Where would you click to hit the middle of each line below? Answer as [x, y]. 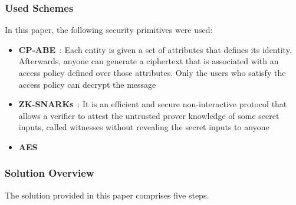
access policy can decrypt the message [87, 84]
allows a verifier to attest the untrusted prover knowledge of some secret [149, 115]
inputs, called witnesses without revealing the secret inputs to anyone [144, 127]
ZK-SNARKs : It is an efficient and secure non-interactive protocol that [153, 104]
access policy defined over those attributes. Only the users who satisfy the [152, 72]
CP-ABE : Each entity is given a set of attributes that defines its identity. [155, 49]
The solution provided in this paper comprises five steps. [107, 195]
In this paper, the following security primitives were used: [109, 30]
